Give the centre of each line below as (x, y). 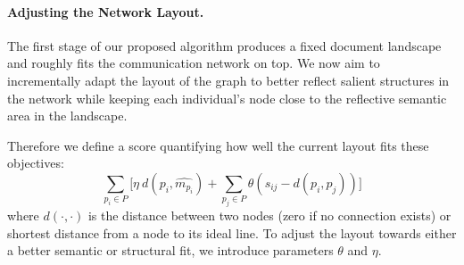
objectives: (36, 163)
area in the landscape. (67, 116)
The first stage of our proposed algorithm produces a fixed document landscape (224, 45)
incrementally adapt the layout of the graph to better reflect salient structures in (228, 80)
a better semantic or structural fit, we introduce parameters (170, 250)
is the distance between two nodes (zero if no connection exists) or (269, 215)
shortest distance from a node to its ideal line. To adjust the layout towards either (232, 232)
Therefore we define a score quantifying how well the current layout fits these (218, 145)
